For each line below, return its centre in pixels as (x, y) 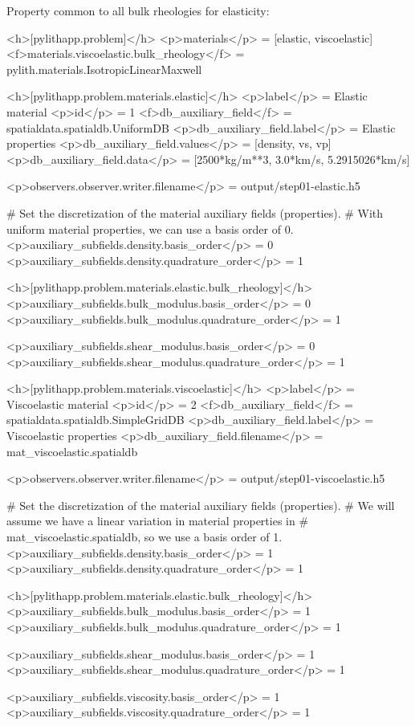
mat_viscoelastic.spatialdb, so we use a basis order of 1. (144, 537)
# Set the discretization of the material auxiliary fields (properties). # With (195, 212)
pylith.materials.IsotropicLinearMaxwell (104, 69)
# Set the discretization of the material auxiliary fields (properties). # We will (201, 505)
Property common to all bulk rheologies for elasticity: (138, 10)
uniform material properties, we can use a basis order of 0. (150, 228)
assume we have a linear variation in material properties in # (158, 521)
